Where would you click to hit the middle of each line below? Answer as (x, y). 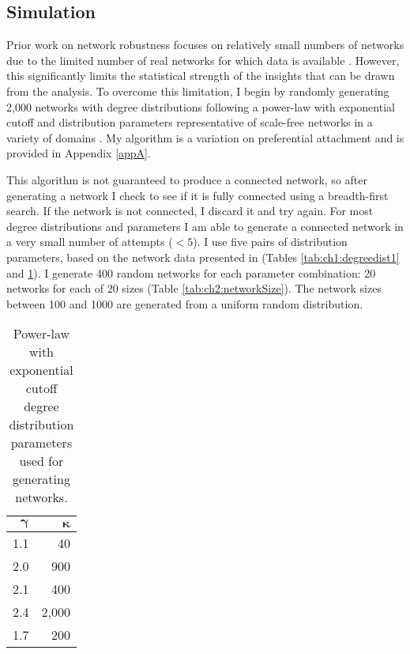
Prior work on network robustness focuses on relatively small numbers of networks (205, 45)
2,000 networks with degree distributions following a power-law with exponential (201, 106)
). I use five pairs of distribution (270, 242)
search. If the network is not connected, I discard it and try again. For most (190, 211)
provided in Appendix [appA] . (79, 153)
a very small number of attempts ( (90, 242)
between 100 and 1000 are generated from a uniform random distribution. (185, 303)
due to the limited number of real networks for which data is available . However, (203, 60)
